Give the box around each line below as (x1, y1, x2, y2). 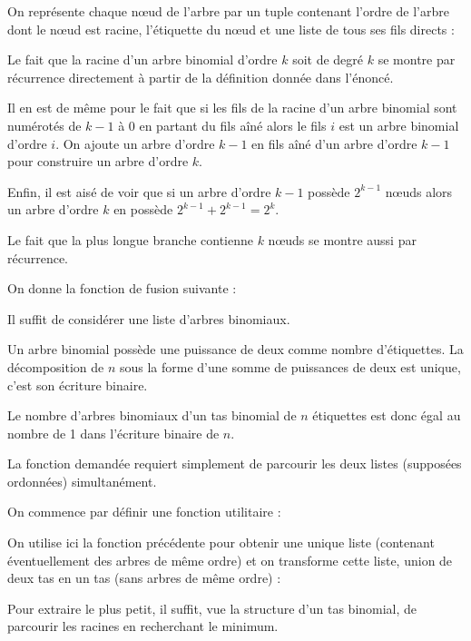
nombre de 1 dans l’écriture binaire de (7, 423, 220, 442)
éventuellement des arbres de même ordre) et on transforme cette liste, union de (7, 550, 453, 569)
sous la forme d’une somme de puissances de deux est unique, (119, 357, 461, 376)
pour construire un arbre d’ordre (7, 152, 189, 171)
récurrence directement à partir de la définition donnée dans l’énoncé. (7, 67, 394, 86)
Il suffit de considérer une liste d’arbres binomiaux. (7, 309, 290, 328)
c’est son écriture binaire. (7, 375, 148, 394)
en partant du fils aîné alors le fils (139, 115, 327, 134)
